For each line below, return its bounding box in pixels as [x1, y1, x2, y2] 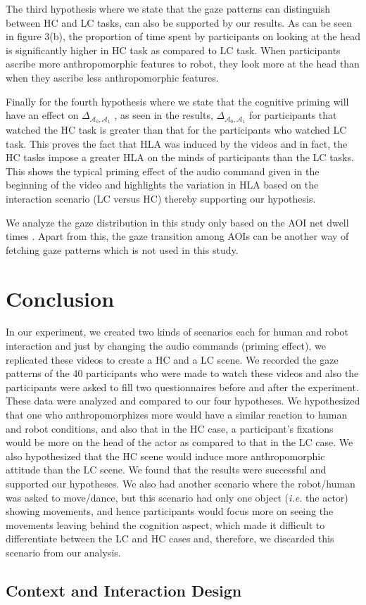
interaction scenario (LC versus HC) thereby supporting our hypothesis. [6, 191, 316, 205]
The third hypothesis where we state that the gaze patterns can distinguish [6, 1, 331, 15]
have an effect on [6, 108, 79, 122]
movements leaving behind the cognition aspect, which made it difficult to [6, 517, 325, 532]
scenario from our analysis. [6, 544, 121, 559]
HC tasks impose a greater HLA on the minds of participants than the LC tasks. [6, 150, 354, 165]
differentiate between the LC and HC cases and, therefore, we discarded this [6, 531, 334, 546]
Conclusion [6, 284, 115, 312]
